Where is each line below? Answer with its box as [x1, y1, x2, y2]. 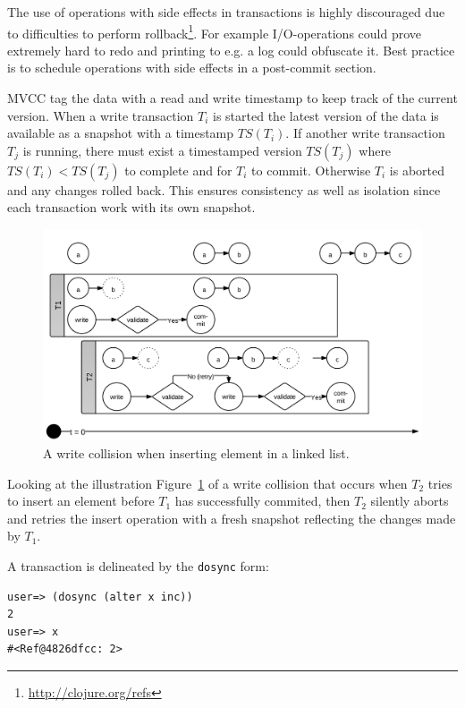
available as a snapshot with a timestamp [7, 124, 234, 142]
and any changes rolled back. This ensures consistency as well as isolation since [7, 180, 441, 199]
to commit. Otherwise [251, 160, 371, 179]
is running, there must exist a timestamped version [22, 141, 302, 159]
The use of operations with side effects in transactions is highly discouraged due [7, 3, 445, 21]
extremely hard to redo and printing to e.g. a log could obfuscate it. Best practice [7, 40, 455, 59]
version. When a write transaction [7, 106, 194, 124]
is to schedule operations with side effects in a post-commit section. [7, 58, 376, 77]
